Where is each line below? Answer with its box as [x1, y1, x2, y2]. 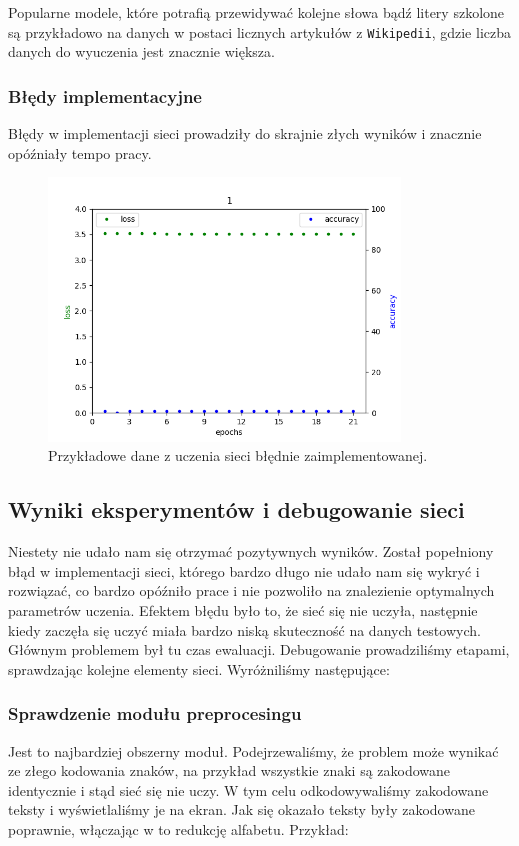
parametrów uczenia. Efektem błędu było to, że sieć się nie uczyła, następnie [8, 599, 478, 620]
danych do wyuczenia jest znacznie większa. [8, 41, 275, 62]
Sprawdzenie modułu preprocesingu [8, 701, 302, 726]
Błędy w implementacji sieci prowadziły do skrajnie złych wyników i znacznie [8, 123, 482, 144]
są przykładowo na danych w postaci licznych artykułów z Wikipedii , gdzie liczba [8, 21, 511, 42]
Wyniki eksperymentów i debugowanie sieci [8, 494, 465, 525]
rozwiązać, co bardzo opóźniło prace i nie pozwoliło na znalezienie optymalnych [8, 580, 495, 601]
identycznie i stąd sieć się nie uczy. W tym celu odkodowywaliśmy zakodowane [8, 779, 489, 800]
